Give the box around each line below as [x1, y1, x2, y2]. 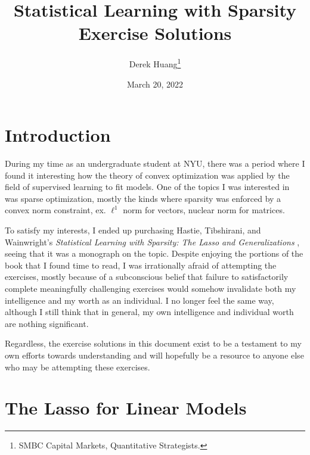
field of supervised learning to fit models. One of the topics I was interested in [5, 180, 290, 193]
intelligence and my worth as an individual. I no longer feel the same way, [5, 294, 274, 306]
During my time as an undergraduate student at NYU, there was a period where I [5, 157, 305, 170]
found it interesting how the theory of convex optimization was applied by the [5, 169, 290, 181]
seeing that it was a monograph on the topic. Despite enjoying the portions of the [5, 247, 303, 260]
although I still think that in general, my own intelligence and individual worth [5, 306, 294, 318]
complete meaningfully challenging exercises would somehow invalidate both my [5, 282, 296, 295]
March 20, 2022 [126, 77, 184, 90]
